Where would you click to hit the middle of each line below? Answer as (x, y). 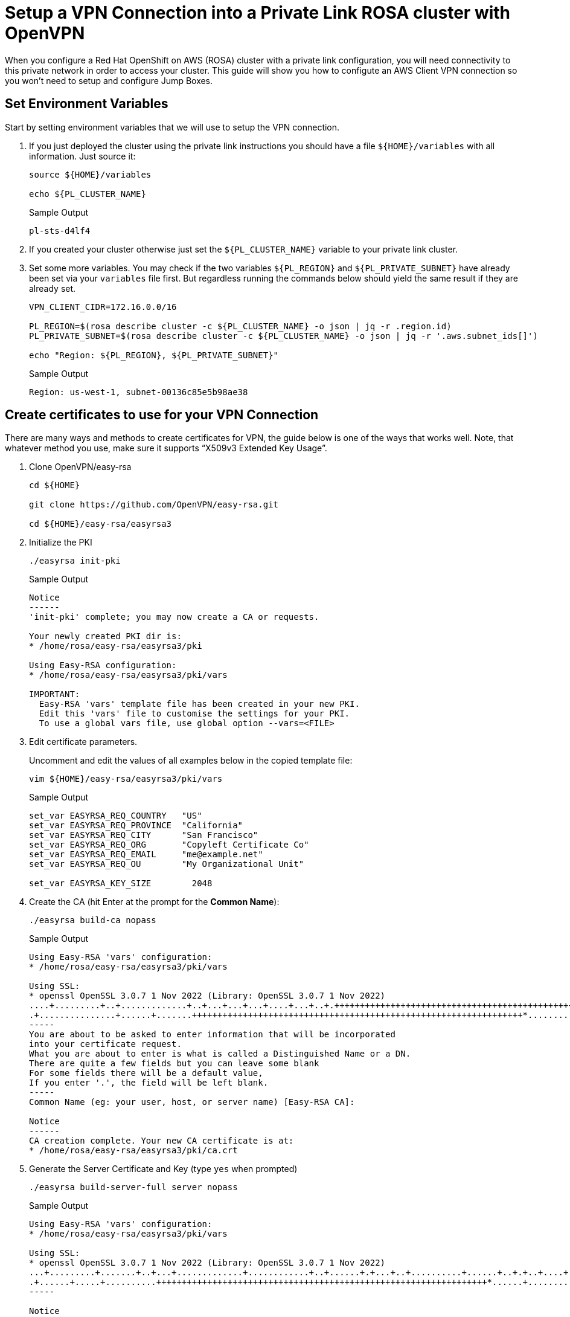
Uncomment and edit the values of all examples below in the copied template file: (191, 761)
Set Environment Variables (87, 104)
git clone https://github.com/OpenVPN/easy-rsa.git (154, 505)
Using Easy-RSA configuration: (103, 665)
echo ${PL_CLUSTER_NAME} (88, 194)
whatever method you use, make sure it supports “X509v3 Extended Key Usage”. (166, 448)
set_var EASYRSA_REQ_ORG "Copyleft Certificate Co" (169, 845)
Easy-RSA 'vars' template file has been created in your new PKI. (199, 704)
